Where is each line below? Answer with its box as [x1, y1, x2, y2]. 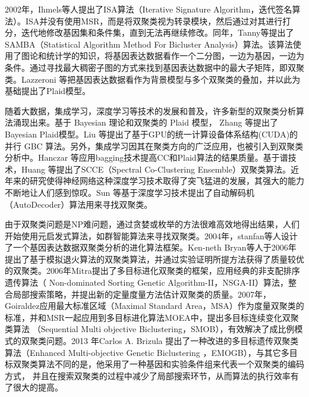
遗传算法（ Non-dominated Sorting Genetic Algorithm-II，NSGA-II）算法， [5, 276, 289, 289]
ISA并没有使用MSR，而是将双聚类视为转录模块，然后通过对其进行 [25, 14, 283, 27]
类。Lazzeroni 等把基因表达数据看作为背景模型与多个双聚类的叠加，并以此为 [5, 73, 301, 85]
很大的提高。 [12, 381, 63, 393]
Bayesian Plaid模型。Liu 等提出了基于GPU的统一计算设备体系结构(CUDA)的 [5, 127, 298, 140]
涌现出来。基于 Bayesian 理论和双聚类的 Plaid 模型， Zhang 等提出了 [12, 116, 279, 129]
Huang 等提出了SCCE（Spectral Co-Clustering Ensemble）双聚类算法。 [21, 162, 291, 175]
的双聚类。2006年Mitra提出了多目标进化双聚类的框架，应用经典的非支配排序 [5, 264, 300, 277]
